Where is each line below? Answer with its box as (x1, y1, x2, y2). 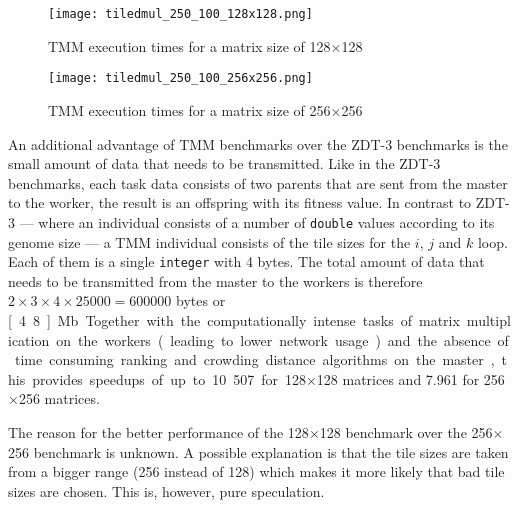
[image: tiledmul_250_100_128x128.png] (48, 7, 313, 21)
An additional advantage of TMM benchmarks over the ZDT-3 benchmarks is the (8, 133, 508, 154)
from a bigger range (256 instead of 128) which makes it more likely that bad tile (8, 461, 505, 482)
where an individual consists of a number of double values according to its (38, 211, 495, 232)
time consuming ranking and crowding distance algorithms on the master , (14, 349, 495, 370)
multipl (466, 309, 511, 330)
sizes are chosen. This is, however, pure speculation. (8, 480, 325, 501)
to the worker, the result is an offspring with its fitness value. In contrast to (8, 192, 472, 213)
